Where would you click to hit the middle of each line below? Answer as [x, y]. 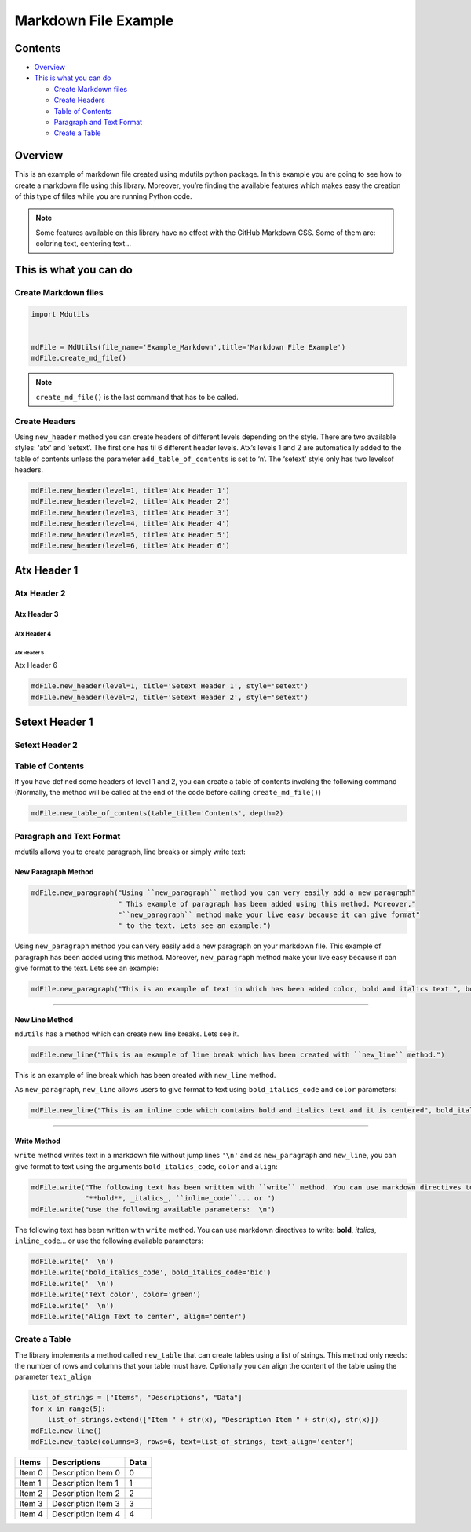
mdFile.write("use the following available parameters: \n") [153, 1209]
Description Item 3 [86, 1503]
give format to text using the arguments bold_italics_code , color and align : [146, 1166]
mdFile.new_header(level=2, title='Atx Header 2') [131, 502]
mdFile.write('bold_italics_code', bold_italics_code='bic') [151, 1272]
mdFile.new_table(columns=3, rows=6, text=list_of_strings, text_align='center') [193, 1441]
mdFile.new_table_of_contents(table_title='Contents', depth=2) [157, 814]
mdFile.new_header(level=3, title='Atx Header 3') [131, 512]
